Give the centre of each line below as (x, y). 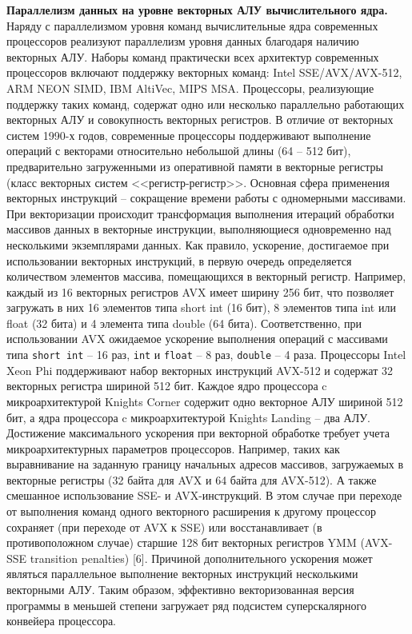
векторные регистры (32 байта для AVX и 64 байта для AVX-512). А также (192, 479)
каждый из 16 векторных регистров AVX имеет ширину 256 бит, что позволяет (200, 291)
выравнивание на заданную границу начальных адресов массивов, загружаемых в (205, 464)
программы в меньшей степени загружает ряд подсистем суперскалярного (186, 605)
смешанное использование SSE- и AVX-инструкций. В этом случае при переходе (204, 495)
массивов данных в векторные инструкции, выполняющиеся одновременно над (199, 229)
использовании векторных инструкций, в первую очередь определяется (179, 260)
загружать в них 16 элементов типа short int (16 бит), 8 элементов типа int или (201, 307)
